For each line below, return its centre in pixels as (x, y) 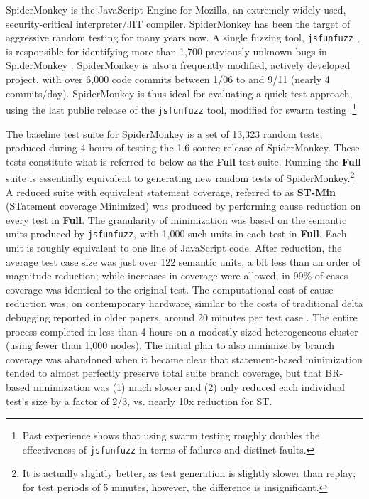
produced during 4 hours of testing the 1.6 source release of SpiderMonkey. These (183, 147)
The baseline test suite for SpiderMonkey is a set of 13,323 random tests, (164, 133)
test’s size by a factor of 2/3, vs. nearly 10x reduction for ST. (139, 401)
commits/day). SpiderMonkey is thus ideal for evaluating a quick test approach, (179, 93)
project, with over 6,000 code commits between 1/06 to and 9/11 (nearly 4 (168, 79)
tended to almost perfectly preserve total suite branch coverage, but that (164, 373)
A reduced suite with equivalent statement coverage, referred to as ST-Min (171, 192)
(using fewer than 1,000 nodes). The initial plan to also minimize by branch (170, 345)
